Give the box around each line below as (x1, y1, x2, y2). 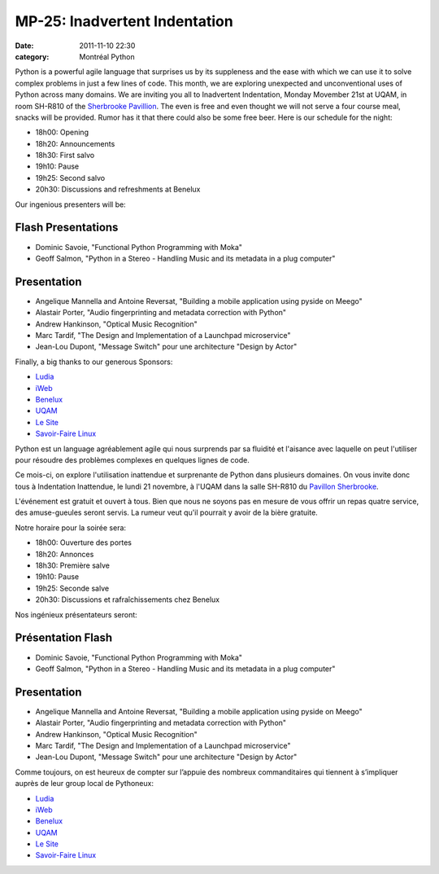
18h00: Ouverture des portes (35, 538, 133, 547)
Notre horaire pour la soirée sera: (15, 522, 126, 533)
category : (15, 51, 50, 61)
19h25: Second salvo (35, 173, 106, 182)
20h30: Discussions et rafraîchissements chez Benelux (35, 595, 219, 604)
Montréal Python (79, 51, 135, 61)
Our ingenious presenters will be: (15, 200, 126, 209)
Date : (15, 41, 34, 51)
